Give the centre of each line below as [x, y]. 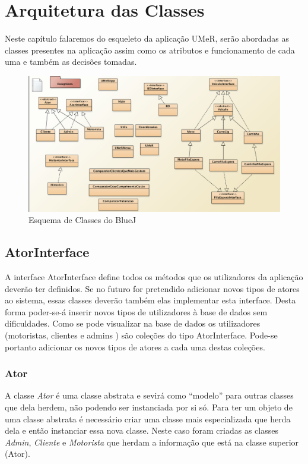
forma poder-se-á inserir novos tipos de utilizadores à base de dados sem [136, 311]
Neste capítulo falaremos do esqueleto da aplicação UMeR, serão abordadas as [147, 38]
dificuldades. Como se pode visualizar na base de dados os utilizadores [133, 323]
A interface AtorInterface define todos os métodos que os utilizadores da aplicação [154, 277]
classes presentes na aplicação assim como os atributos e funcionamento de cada [150, 50]
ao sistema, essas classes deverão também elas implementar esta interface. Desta [150, 300]
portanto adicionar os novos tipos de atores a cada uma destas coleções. [135, 347]
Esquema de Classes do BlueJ [82, 220]
